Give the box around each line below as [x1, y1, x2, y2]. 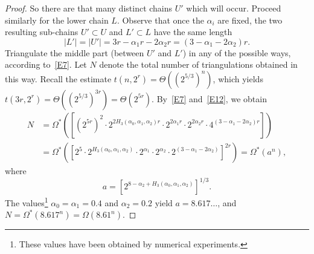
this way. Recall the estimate [5, 72, 112, 85]
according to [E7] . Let [5, 58, 87, 71]
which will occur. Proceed [186, 2, 281, 14]
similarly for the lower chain [5, 13, 109, 26]
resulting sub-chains [5, 25, 78, 38]
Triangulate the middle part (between [5, 46, 144, 59]
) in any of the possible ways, [182, 46, 291, 59]
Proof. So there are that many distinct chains [5, 2, 173, 14]
